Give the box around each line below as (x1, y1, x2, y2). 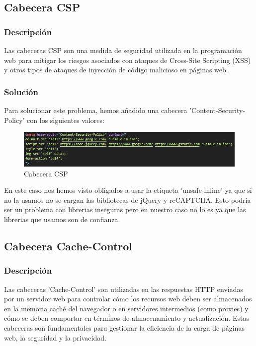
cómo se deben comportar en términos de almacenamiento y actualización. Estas (4, 313, 249, 323)
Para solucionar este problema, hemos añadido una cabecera (4, 105, 187, 115)
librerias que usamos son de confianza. (4, 214, 120, 224)
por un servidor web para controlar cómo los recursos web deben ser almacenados (4, 293, 252, 304)
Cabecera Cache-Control (4, 238, 133, 253)
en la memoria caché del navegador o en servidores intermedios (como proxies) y (4, 303, 249, 313)
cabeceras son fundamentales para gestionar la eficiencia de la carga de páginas (4, 322, 245, 333)
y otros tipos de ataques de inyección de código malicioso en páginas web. (4, 64, 228, 75)
